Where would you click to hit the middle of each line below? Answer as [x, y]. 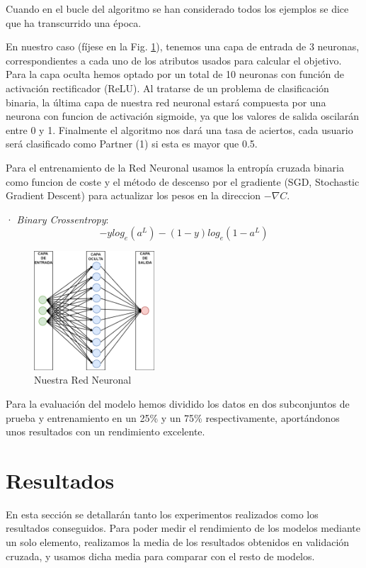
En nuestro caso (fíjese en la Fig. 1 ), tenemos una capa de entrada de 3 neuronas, [183, 46]
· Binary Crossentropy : [57, 219]
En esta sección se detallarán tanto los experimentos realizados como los [162, 514]
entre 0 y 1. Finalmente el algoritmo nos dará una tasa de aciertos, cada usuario [179, 129]
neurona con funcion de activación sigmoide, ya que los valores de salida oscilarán [183, 116]
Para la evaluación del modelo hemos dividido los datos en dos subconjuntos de [178, 403]
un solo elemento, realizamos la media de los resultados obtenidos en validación [178, 542]
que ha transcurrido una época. [74, 22]
